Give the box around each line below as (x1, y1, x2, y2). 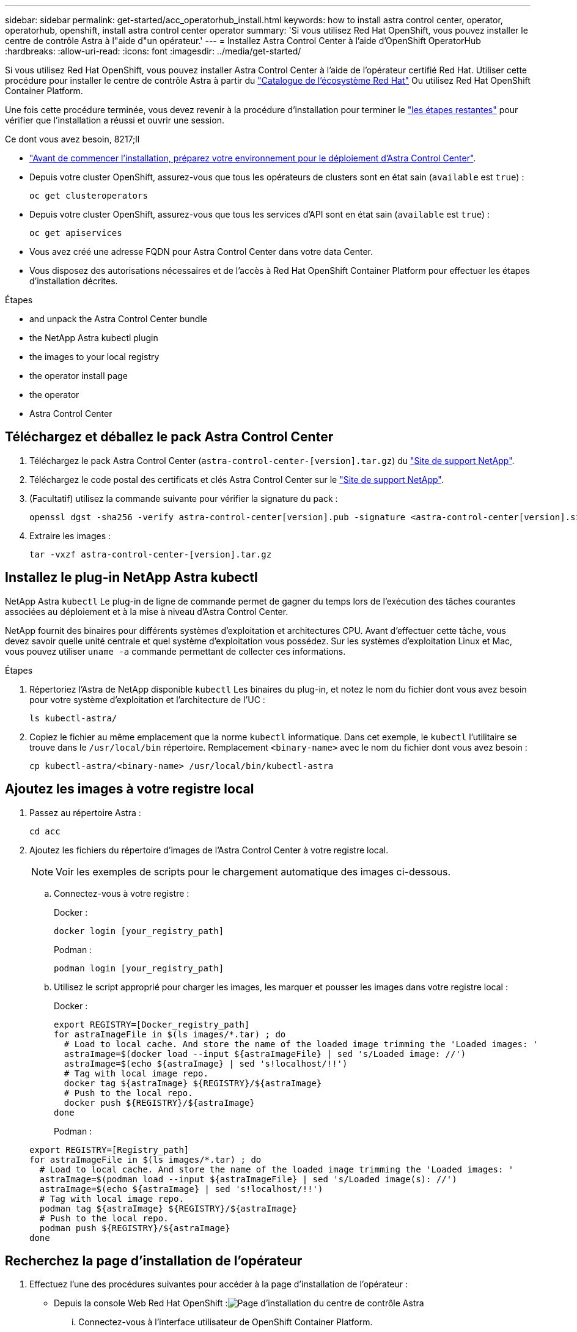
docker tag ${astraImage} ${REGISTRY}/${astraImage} (64, 1078, 322, 1088)
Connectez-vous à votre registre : (54, 888, 189, 899)
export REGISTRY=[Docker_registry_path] (54, 1019, 250, 1029)
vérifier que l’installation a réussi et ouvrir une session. (5, 115, 224, 125)
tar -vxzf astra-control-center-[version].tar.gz (29, 549, 272, 559)
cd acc (29, 826, 61, 836)
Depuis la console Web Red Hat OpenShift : (54, 1298, 228, 1309)
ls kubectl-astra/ (29, 713, 117, 723)
